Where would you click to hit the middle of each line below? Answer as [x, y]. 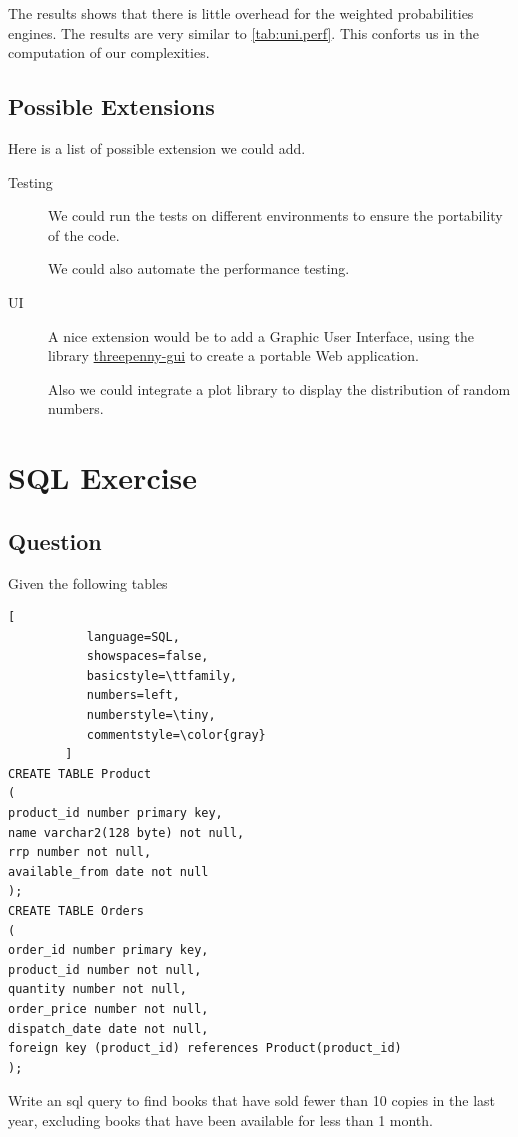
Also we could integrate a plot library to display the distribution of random [279, 388]
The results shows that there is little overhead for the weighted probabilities [241, 13]
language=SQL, [133, 636]
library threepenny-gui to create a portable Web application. [233, 355]
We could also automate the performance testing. [199, 268]
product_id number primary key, [115, 813]
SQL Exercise [103, 477]
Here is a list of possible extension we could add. [157, 147]
